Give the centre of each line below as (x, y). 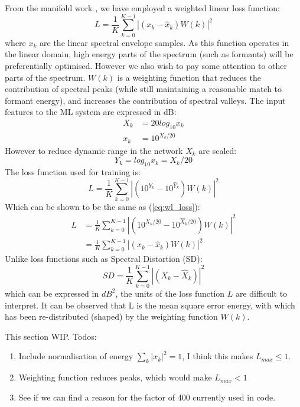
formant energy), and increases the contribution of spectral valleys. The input (145, 100)
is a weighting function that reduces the (189, 77)
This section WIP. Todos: (51, 336)
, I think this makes (218, 356)
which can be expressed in (52, 293)
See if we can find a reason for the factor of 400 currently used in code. (147, 397)
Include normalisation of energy (76, 356)
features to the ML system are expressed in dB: (91, 112)
